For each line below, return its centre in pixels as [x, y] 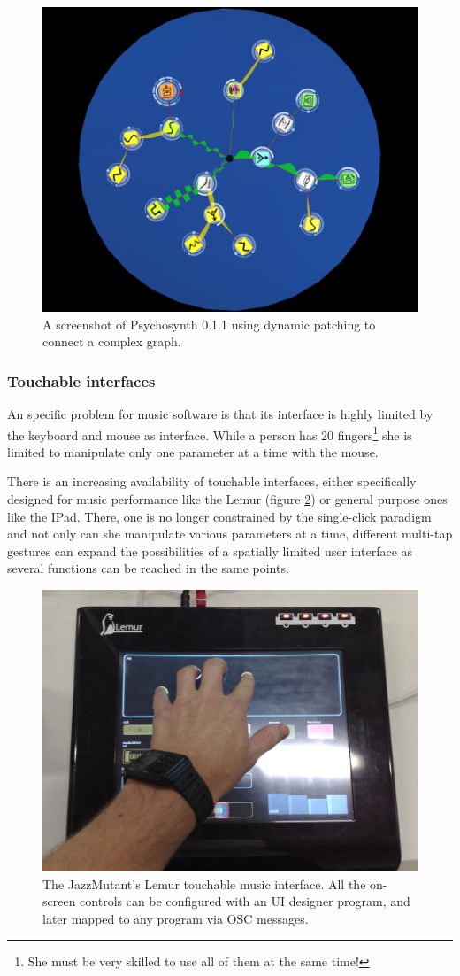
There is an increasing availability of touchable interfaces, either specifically [212, 481]
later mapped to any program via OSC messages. [176, 918]
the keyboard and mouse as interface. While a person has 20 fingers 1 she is [210, 433]
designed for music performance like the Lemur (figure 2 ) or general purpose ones [227, 498]
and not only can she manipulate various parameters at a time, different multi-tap [230, 534]
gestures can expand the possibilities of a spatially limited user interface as [210, 550]
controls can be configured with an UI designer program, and [245, 901]
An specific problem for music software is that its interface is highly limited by [220, 413]
